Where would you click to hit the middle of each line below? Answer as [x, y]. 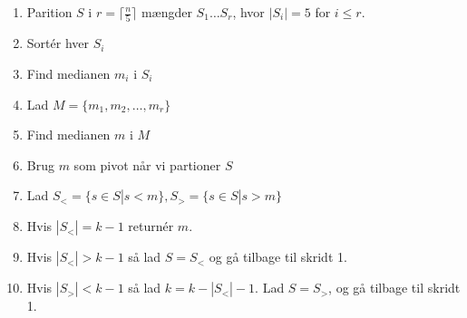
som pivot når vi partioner [147, 164]
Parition [49, 12]
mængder [166, 12]
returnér [151, 226]
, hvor [248, 12]
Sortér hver [58, 43]
